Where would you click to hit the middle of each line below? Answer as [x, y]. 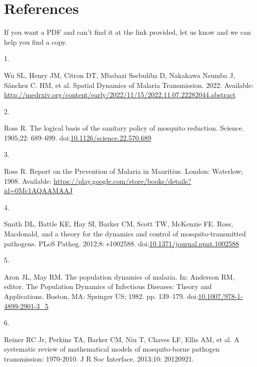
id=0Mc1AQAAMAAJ [38, 190]
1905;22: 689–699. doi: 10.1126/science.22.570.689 [78, 137]
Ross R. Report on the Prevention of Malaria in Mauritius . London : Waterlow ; [124, 171]
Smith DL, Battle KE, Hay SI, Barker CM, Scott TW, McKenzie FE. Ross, [119, 224]
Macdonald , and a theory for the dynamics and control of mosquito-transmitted [125, 234]
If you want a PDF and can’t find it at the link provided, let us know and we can [128, 32]
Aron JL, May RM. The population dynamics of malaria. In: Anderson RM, [119, 276]
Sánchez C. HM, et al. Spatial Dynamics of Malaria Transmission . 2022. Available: [129, 85]
